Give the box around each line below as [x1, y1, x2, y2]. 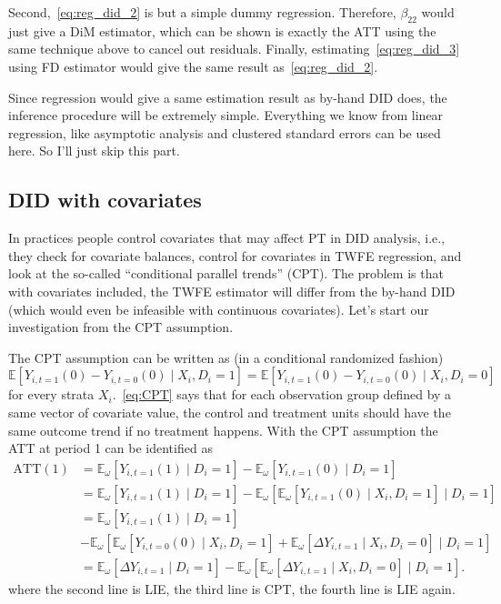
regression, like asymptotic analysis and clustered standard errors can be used [8, 123, 441, 142]
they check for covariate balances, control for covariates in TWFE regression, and [8, 246, 462, 265]
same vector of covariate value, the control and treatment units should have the [8, 402, 451, 421]
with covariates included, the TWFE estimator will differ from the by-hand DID [8, 281, 456, 300]
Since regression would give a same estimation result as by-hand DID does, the [8, 87, 447, 106]
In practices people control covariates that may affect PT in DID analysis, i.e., [8, 228, 446, 247]
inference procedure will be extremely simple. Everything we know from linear [8, 106, 444, 125]
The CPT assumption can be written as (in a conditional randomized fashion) [8, 347, 444, 367]
